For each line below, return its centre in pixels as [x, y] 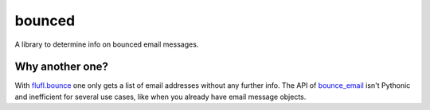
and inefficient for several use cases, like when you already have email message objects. [160, 97]
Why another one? [62, 67]
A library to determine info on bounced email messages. [107, 44]
